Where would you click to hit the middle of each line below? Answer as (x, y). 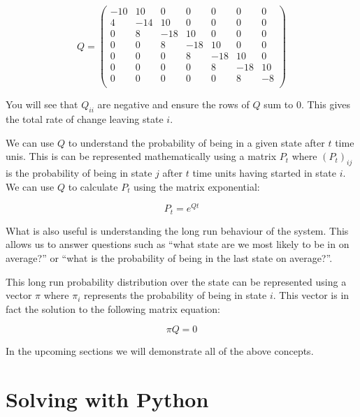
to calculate (93, 186)
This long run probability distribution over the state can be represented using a (176, 281)
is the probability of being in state (79, 173)
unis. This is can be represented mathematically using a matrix (141, 156)
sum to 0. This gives (307, 104)
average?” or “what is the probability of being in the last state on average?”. (169, 258)
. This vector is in (311, 295)
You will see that (42, 104)
